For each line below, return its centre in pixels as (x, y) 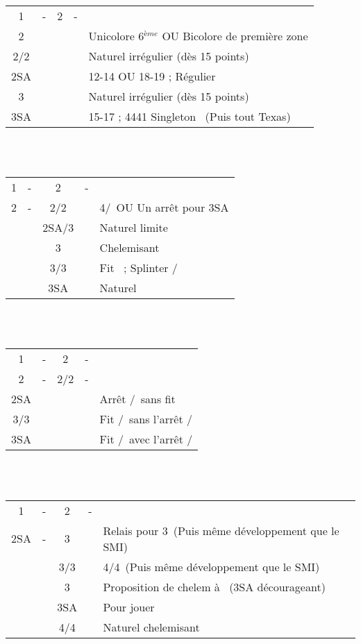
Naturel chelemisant (151, 627)
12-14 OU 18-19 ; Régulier (152, 76)
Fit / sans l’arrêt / (146, 419)
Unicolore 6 (116, 36)
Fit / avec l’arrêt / (146, 439)
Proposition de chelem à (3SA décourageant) (214, 586)
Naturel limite (134, 228)
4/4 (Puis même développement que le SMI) (211, 566)
